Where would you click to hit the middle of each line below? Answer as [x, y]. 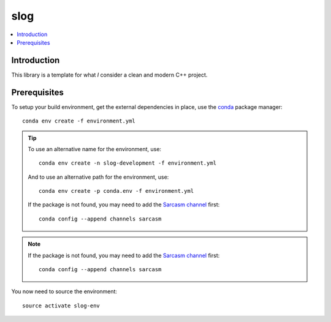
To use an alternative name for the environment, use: [95, 149]
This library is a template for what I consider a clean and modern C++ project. [109, 75]
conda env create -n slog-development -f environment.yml [128, 163]
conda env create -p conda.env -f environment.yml [116, 191]
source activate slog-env [61, 305]
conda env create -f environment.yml [79, 121]
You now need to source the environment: [64, 291]
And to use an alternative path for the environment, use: [98, 177]
